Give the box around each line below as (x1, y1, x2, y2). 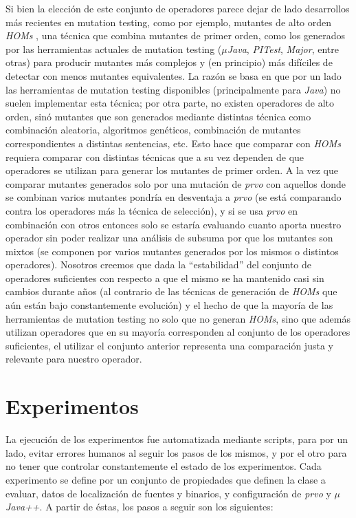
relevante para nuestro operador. (5, 352, 142, 366)
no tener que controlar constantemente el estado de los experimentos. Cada (5, 459, 322, 473)
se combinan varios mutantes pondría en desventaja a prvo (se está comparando (5, 190, 342, 204)
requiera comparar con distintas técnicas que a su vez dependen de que (5, 149, 304, 164)
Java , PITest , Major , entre (227, 41, 339, 56)
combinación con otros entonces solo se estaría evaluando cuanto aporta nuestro (5, 217, 342, 231)
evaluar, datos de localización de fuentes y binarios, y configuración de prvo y (5, 486, 331, 500)
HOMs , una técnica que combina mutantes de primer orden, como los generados (5, 28, 346, 43)
